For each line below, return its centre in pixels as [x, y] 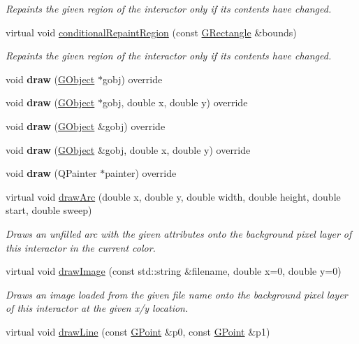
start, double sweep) [49, 210]
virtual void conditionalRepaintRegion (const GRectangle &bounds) [151, 32]
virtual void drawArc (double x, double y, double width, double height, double [173, 196]
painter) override [141, 173]
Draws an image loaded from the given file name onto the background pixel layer [177, 294]
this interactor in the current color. [81, 247]
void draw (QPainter [51, 173]
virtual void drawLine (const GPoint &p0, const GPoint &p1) [138, 331]
